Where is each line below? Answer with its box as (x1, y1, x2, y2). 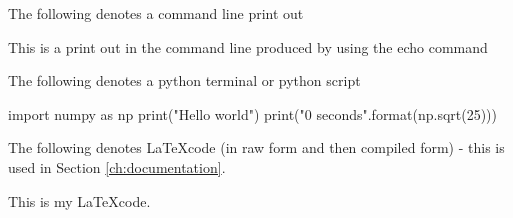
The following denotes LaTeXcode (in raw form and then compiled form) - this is (8, 137, 505, 158)
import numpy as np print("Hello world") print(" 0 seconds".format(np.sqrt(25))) (8, 103, 498, 124)
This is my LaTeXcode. (8, 190, 151, 211)
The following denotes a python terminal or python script (8, 70, 361, 91)
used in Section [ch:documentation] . (8, 156, 226, 177)
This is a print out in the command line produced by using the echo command (8, 36, 488, 57)
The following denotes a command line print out (8, 3, 304, 23)
